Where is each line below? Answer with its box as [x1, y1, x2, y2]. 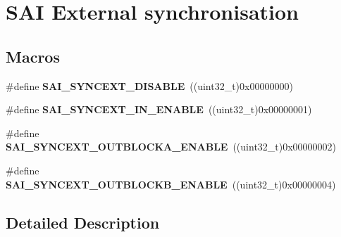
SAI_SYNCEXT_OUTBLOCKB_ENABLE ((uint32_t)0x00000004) [6, 177, 336, 191]
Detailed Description [6, 211, 160, 233]
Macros [6, 45, 60, 67]
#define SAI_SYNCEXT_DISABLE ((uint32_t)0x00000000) [6, 78, 293, 93]
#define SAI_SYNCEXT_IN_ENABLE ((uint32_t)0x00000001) [6, 102, 312, 117]
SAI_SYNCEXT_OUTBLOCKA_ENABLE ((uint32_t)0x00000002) [6, 139, 337, 154]
